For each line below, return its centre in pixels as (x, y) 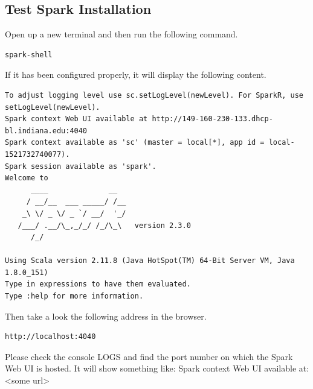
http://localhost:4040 (50, 337)
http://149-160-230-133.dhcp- (212, 119)
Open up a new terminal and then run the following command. (121, 34)
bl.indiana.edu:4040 (46, 131)
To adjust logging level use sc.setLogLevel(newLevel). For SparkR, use (154, 95)
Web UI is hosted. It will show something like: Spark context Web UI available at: (157, 368)
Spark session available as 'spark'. (81, 166)
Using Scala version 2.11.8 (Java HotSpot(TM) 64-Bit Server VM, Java (150, 261)
